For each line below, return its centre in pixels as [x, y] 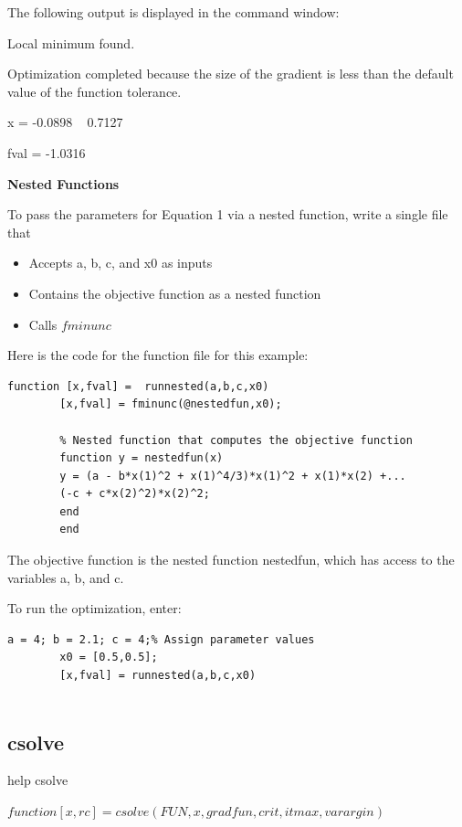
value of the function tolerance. [94, 91]
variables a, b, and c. [66, 577]
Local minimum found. [71, 42]
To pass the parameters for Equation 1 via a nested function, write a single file [228, 214]
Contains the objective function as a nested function [175, 293]
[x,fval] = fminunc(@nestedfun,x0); [171, 404]
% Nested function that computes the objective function [236, 440]
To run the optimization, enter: [94, 608]
